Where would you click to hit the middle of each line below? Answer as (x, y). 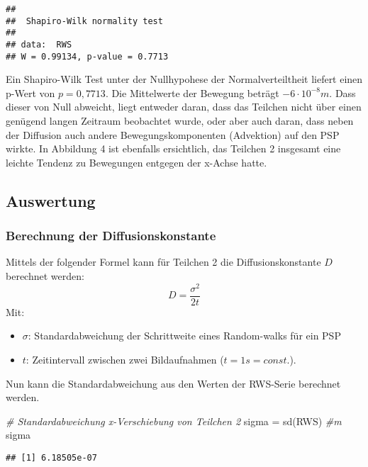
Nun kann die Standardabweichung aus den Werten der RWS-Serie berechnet (173, 383)
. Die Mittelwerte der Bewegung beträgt (192, 92)
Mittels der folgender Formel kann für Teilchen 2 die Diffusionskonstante (163, 262)
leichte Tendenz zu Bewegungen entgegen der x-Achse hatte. (136, 162)
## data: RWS (39, 44)
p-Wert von (30, 92)
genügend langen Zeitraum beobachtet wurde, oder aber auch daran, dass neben (180, 121)
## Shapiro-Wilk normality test (84, 21)
